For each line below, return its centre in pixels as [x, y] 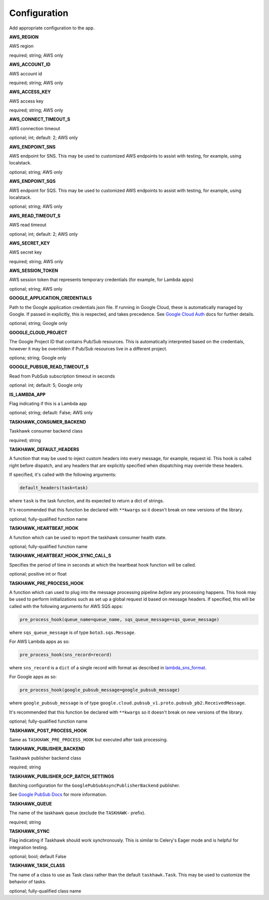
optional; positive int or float [38, 574]
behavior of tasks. [28, 882]
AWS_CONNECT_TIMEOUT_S [40, 119]
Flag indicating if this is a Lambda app [48, 403]
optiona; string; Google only [38, 358]
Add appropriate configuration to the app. [52, 28]
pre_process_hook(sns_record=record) [66, 655]
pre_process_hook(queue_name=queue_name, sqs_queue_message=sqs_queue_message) [120, 619]
